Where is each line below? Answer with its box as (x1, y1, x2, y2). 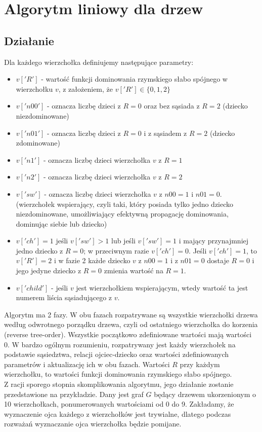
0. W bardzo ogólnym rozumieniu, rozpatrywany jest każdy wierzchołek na (4, 339, 236, 349)
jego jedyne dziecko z (16, 265, 81, 276)
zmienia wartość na (104, 265, 163, 276)
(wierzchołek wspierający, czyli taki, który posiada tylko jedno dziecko (16, 198, 234, 209)
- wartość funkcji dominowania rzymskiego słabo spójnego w (41, 74, 228, 84)
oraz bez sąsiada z (144, 100, 200, 111)
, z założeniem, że (58, 83, 113, 94)
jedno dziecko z (16, 245, 63, 256)
